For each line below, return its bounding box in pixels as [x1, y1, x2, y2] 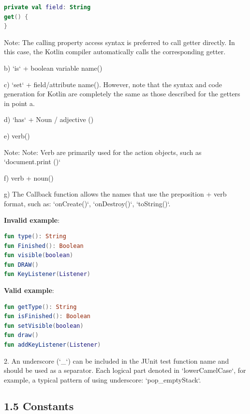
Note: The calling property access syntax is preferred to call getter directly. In [4, 37, 235, 47]
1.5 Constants [4, 398, 74, 413]
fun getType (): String [4, 303, 77, 310]
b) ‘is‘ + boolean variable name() [4, 62, 103, 73]
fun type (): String [4, 233, 66, 240]
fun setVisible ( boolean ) [4, 322, 84, 329]
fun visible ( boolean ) [4, 252, 74, 259]
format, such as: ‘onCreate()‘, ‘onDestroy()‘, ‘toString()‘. [4, 198, 171, 208]
